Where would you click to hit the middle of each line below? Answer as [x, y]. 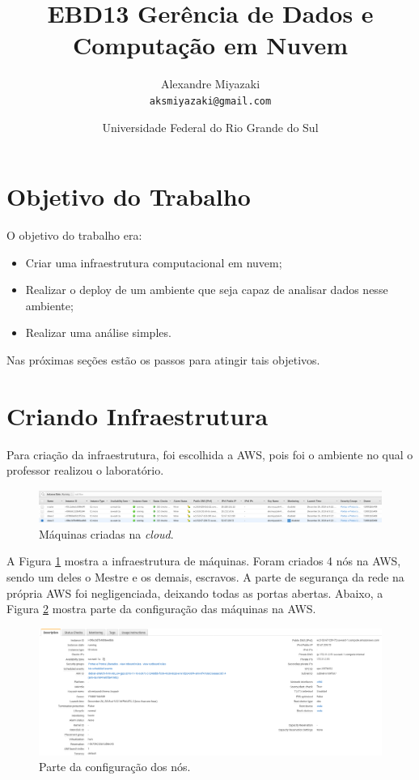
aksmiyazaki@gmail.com [210, 101]
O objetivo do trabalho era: [74, 235]
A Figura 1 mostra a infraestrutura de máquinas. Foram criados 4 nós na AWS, [204, 561]
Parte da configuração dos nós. [115, 767]
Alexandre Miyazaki [210, 84]
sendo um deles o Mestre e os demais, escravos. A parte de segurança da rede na [205, 576]
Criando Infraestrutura [138, 415]
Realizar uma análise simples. [98, 332]
